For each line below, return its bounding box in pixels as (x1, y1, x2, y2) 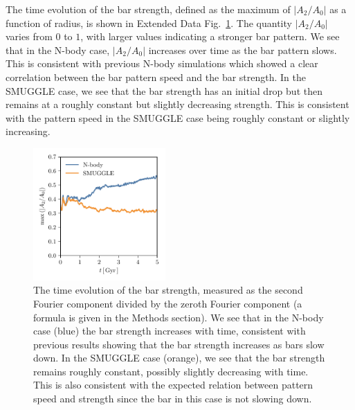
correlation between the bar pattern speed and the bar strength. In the (6, 69, 307, 84)
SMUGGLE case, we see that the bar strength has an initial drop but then (6, 83, 322, 98)
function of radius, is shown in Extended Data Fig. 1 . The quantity (6, 15, 292, 30)
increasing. (6, 124, 51, 139)
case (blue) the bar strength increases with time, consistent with (33, 323, 306, 338)
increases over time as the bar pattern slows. (148, 42, 337, 57)
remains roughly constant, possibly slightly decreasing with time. (33, 364, 309, 378)
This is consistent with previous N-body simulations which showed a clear (6, 56, 318, 71)
